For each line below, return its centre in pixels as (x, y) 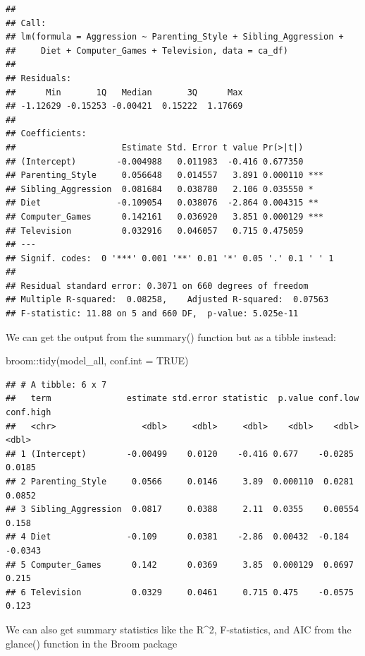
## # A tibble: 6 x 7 (56, 384)
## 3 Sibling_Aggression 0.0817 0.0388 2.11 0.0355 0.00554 (182, 509)
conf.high (29, 413)
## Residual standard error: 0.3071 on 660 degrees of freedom (157, 286)
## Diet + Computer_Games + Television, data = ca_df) (147, 50)
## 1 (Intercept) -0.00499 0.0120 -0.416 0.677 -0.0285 (180, 454)
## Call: (26, 23)
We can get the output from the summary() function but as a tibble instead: (171, 336)
